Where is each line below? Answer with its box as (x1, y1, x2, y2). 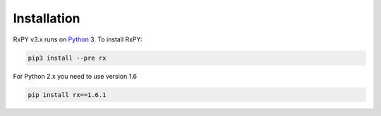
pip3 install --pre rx (28, 53, 107, 62)
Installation (13, 11, 80, 26)
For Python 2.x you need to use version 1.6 (13, 72, 138, 80)
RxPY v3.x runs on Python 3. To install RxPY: (13, 35, 143, 44)
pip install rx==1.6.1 (28, 91, 107, 98)
